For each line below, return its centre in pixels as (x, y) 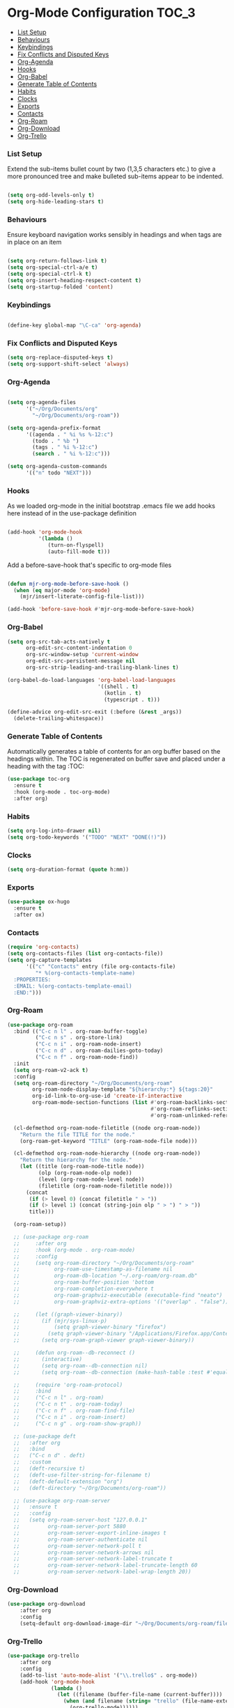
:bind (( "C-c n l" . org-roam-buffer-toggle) (81, 1031)
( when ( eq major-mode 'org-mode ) (62, 590)
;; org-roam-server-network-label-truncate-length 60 (106, 1565)
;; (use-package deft (45, 1436)
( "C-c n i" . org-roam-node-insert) (88, 1044)
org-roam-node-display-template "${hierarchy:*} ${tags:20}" (123, 1089)
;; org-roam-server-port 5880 (70, 1527)
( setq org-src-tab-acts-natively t (59, 642)
